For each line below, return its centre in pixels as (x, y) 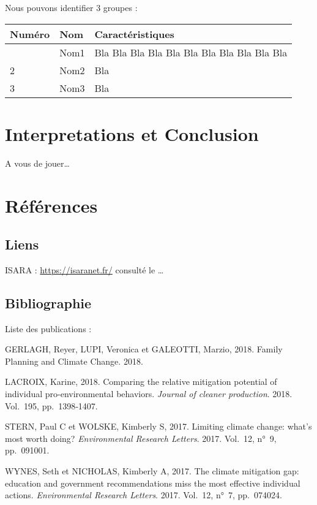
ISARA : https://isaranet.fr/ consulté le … (84, 269)
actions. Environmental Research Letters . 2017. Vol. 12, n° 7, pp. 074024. (144, 495)
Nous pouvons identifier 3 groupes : (71, 7)
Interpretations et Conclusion (132, 133)
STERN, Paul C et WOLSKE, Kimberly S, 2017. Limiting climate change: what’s (158, 426)
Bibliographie (48, 302)
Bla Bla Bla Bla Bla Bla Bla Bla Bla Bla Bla (191, 52)
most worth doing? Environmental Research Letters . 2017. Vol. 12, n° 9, (141, 438)
